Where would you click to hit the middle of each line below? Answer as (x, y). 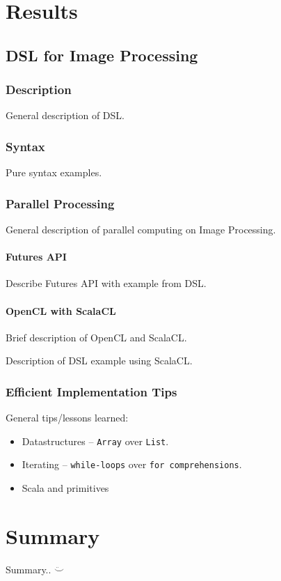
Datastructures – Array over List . (95, 441)
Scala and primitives (65, 488)
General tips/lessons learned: (67, 418)
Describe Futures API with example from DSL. (106, 283)
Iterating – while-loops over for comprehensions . (132, 464)
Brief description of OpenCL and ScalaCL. (96, 337)
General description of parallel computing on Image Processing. (141, 229)
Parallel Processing (60, 203)
